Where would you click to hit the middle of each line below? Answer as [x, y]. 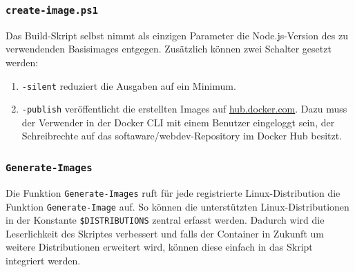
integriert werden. [43, 260]
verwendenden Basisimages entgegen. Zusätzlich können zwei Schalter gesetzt [169, 49]
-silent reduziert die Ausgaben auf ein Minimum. [129, 85]
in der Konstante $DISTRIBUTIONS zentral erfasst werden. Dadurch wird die [165, 220]
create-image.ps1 [52, 10]
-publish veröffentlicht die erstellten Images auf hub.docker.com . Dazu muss [184, 109]
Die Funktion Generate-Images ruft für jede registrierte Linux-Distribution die [173, 192]
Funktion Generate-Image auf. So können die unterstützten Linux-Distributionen [177, 206]
